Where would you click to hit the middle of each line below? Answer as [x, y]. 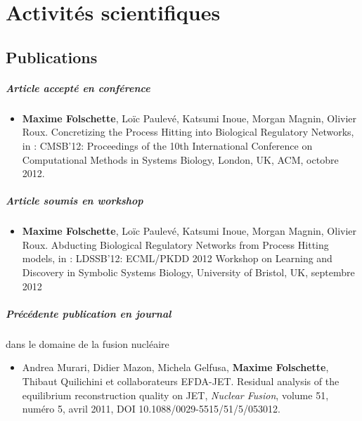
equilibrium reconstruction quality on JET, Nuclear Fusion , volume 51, [175, 395]
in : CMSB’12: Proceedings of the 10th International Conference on [167, 145]
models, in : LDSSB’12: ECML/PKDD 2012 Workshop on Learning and [177, 258]
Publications [52, 57]
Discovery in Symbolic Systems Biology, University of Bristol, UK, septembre [188, 272]
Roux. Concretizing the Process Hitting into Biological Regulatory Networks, [188, 132]
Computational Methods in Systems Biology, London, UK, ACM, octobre [180, 159]
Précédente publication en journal [89, 313]
